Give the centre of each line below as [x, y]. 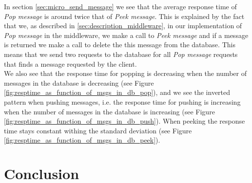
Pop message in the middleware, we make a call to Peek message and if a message [126, 35]
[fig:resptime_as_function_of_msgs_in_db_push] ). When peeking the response [125, 121]
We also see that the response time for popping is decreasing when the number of [125, 73]
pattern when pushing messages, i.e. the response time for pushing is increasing [122, 101]
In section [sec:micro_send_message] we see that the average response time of [120, 6]
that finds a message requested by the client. [70, 64]
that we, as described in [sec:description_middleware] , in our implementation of [123, 26]
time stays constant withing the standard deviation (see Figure [98, 130]
